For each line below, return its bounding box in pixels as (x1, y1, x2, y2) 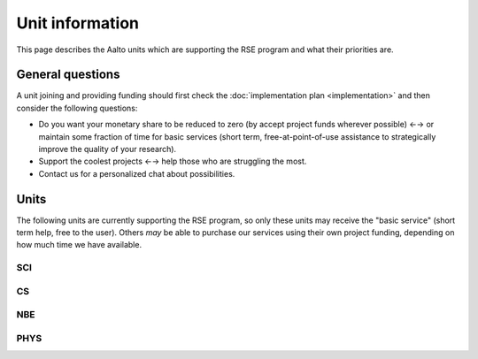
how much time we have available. (16, 240, 142, 250)
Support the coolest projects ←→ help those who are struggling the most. (38, 156, 307, 167)
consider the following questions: (16, 103, 138, 113)
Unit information (16, 13, 139, 33)
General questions (16, 67, 120, 82)
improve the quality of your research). (38, 144, 177, 155)
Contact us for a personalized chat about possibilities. (38, 168, 235, 179)
